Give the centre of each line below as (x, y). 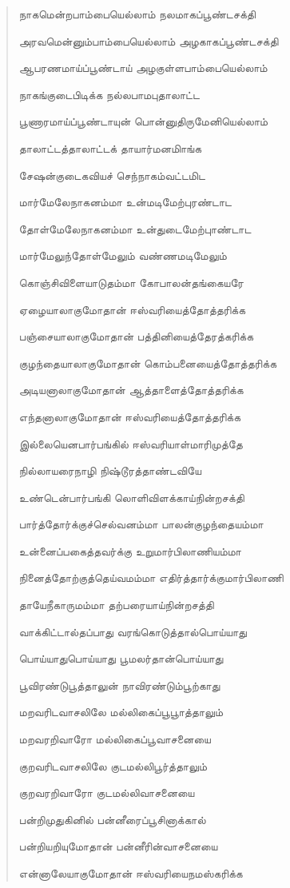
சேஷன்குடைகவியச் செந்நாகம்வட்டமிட (112, 175)
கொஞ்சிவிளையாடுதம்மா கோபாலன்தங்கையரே (131, 282)
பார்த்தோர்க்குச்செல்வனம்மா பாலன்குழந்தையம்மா (141, 524)
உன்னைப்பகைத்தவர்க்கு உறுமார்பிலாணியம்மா (130, 550)
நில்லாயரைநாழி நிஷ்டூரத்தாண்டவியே (110, 470)
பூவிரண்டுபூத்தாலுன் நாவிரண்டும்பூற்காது (119, 685)
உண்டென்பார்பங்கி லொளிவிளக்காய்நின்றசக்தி (131, 497)
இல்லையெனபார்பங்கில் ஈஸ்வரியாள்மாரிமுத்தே (131, 443)
